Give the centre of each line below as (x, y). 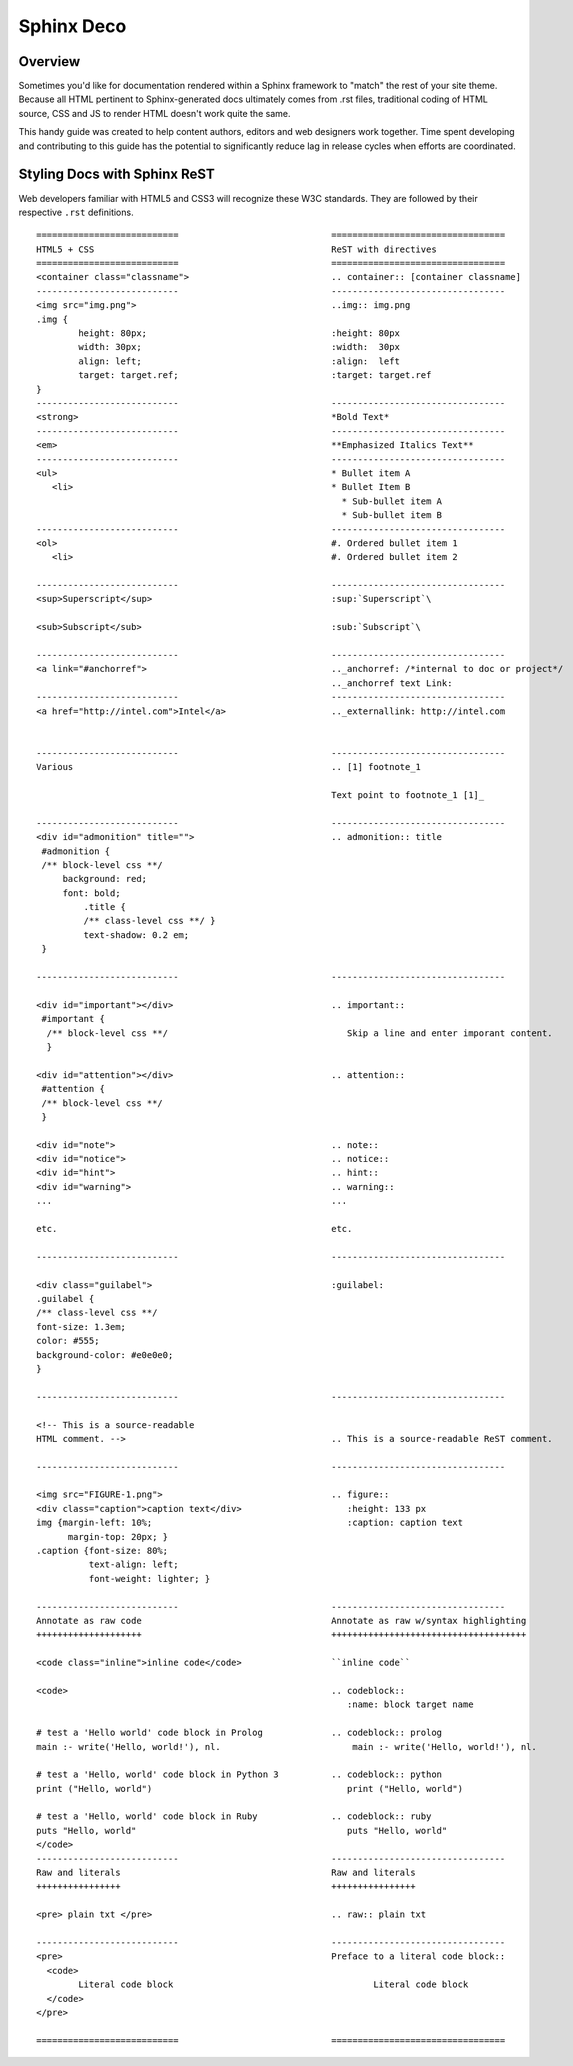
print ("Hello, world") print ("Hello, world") (250, 1788)
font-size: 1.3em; (81, 1326)
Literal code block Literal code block (273, 1984)
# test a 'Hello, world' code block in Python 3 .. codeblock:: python (239, 1774)
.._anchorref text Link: (392, 683)
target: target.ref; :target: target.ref (255, 375)
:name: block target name (410, 1704)
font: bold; (91, 893)
